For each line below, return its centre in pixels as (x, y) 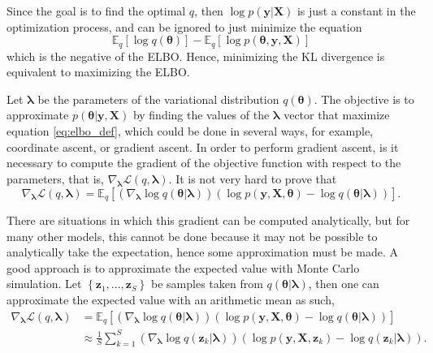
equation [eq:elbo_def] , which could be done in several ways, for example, (190, 131)
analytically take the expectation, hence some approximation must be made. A (203, 252)
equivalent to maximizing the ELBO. (98, 72)
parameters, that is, (56, 178)
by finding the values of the (201, 115)
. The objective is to (364, 99)
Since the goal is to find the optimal (96, 11)
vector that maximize (337, 115)
